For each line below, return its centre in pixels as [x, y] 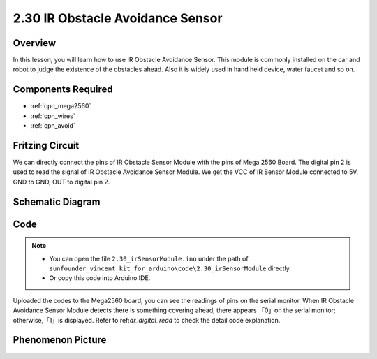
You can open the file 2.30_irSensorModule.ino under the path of [149, 258]
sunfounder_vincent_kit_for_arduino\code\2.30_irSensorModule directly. [170, 268]
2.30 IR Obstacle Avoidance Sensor [118, 18]
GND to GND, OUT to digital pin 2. [61, 182]
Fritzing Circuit [46, 146]
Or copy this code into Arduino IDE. [100, 278]
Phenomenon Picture [60, 340]
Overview [35, 43]
